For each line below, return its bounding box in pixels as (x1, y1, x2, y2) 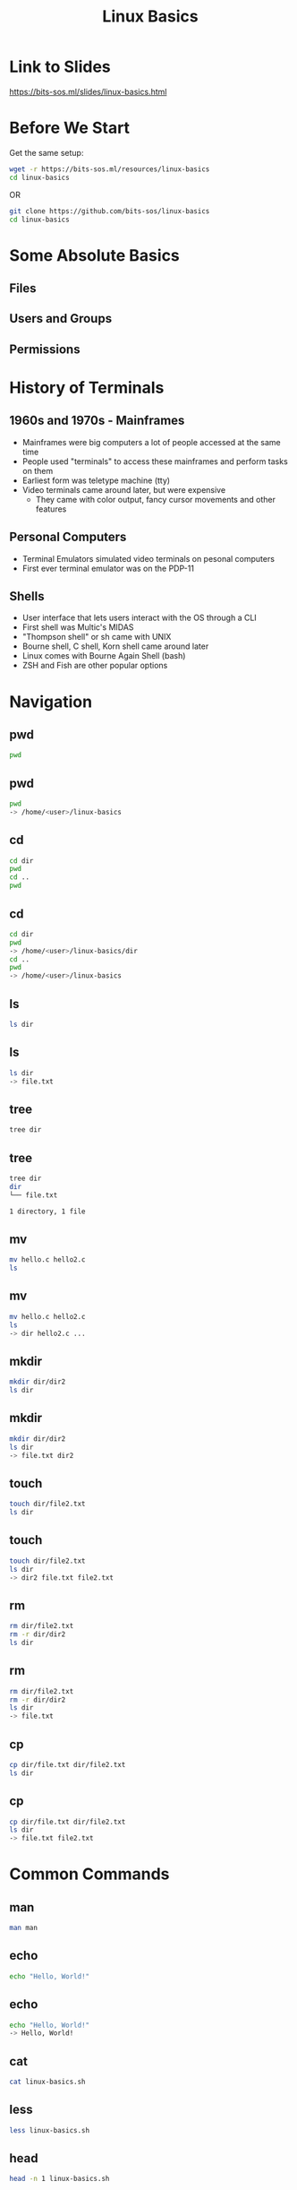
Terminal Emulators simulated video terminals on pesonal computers (21, 553, 276, 564)
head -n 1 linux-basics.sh (9, 2175, 110, 2184)
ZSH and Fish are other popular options (21, 660, 168, 671)
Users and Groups (9, 311, 113, 326)
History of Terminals (9, 377, 165, 398)
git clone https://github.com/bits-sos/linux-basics (9, 206, 210, 216)
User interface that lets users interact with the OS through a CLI (21, 612, 257, 624)
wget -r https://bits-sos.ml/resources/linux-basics (9, 164, 210, 174)
